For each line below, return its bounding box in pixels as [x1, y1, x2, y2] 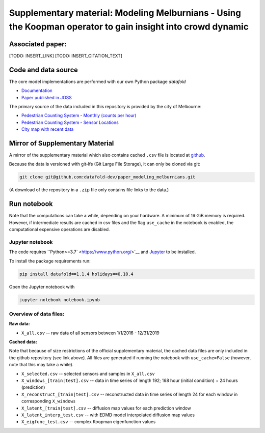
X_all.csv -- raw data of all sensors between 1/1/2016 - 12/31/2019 [21, 330, 159, 336]
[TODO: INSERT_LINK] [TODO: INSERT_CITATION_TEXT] [9, 53, 123, 58]
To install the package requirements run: [9, 258, 91, 264]
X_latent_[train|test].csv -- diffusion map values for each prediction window [21, 405, 191, 411]
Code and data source [9, 65, 78, 74]
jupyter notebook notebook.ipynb [19, 297, 100, 302]
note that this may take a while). [9, 362, 74, 368]
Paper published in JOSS [21, 94, 72, 100]
